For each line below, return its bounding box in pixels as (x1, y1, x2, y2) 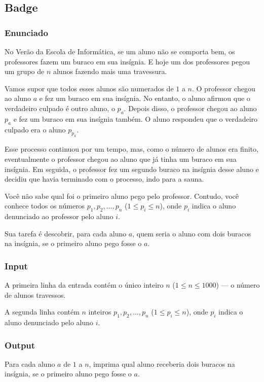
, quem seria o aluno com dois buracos (132, 228, 251, 238)
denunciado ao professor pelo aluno (5, 211, 114, 222)
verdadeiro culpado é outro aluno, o (5, 102, 115, 113)
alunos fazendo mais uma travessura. (53, 66, 167, 77)
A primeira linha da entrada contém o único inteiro (5, 280, 164, 290)
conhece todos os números (5, 200, 85, 211)
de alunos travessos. (5, 289, 66, 300)
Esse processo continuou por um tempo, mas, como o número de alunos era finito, (5, 144, 258, 154)
